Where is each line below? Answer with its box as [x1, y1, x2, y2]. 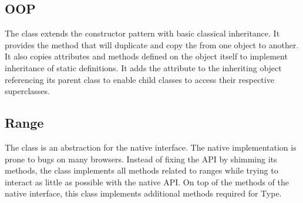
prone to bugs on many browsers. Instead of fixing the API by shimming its [5, 152, 277, 165]
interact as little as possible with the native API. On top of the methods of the [5, 175, 289, 188]
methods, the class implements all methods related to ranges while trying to [5, 164, 278, 177]
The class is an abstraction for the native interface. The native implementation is [5, 141, 297, 153]
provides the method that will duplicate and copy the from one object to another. [5, 38, 299, 51]
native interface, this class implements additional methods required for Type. [5, 187, 282, 199]
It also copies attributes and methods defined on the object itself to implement [5, 50, 288, 62]
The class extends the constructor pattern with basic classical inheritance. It [5, 27, 280, 39]
